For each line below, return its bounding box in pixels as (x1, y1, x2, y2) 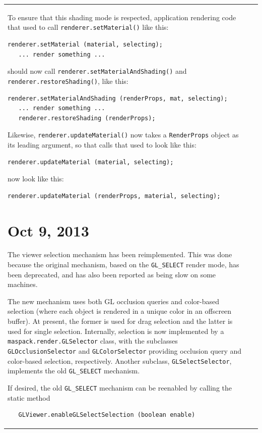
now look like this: (8, 173, 64, 184)
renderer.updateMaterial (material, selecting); (8, 158, 174, 166)
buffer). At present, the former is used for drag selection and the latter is (8, 316, 233, 326)
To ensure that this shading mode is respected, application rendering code (8, 12, 236, 22)
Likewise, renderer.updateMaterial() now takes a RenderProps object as (8, 129, 239, 140)
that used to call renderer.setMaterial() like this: (8, 22, 169, 32)
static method (8, 392, 50, 403)
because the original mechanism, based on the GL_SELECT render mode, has (8, 259, 239, 270)
